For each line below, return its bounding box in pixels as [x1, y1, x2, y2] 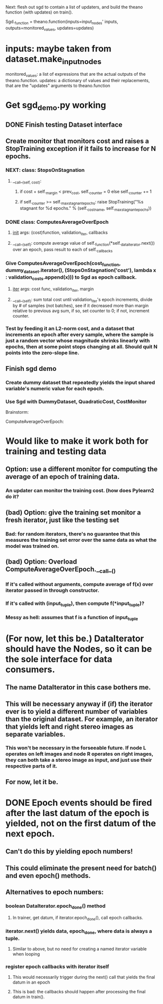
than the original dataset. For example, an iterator [5, 715, 158, 723]
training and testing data [5, 446, 107, 457]
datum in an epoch [12, 979, 50, 985]
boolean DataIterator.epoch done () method [5, 903, 106, 910]
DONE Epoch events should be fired [5, 797, 152, 808]
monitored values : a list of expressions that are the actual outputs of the [5, 71, 146, 78]
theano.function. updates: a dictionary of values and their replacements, [5, 77, 150, 83]
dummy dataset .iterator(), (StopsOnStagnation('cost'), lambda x [5, 267, 157, 275]
